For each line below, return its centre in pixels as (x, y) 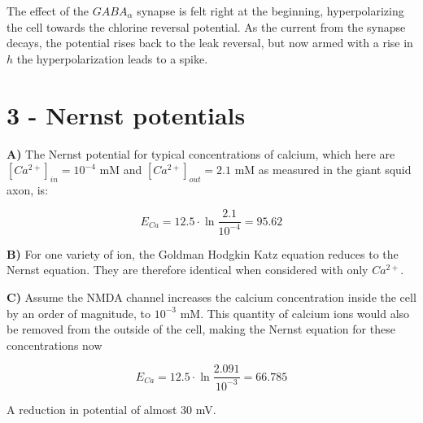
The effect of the (48, 11)
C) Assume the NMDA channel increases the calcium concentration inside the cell (211, 297)
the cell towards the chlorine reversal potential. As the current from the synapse (206, 26)
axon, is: (28, 189)
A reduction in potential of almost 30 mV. (111, 409)
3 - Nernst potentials (126, 114)
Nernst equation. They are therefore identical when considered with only (188, 270)
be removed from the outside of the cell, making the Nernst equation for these (201, 329)
